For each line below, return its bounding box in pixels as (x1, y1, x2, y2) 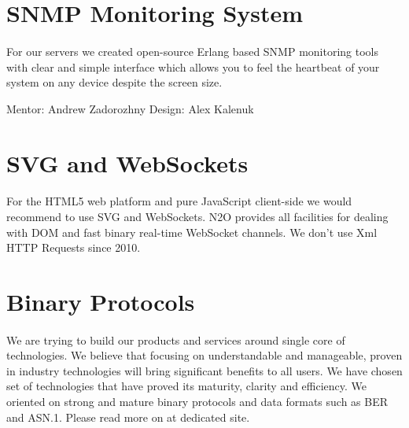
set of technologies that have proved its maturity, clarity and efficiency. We (6, 378, 367, 394)
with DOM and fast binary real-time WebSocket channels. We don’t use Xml (6, 223, 378, 240)
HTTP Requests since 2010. (6, 239, 141, 256)
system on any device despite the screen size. (6, 74, 223, 90)
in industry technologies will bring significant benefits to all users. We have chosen (6, 362, 403, 378)
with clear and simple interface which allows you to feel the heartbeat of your (6, 58, 380, 75)
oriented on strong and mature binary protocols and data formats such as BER (6, 393, 389, 410)
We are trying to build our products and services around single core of (6, 331, 345, 348)
